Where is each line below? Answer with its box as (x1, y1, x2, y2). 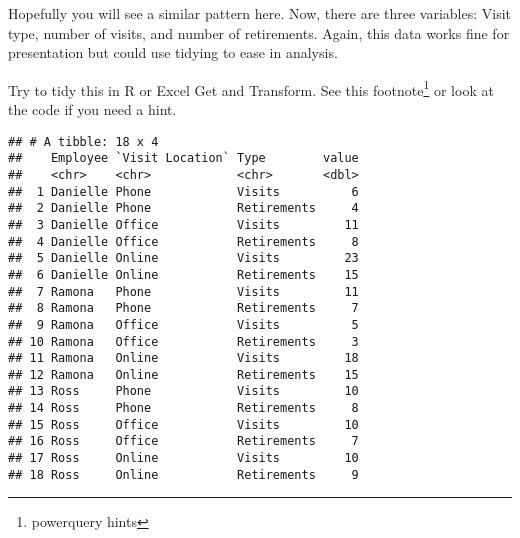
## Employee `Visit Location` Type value (8, 151, 359, 166)
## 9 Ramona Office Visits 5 (8, 317, 359, 332)
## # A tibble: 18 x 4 (8, 134, 159, 149)
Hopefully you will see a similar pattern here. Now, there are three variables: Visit (8, 3, 512, 23)
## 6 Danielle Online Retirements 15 (8, 267, 359, 282)
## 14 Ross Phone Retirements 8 (8, 401, 359, 416)
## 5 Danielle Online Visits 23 (8, 251, 359, 266)
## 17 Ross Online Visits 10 (8, 451, 359, 466)
